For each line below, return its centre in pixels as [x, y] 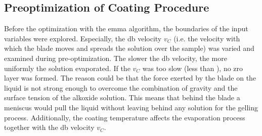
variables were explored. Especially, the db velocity [83, 38]
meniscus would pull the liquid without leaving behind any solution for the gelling [131, 107]
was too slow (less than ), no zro [193, 68]
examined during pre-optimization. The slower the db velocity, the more [116, 58]
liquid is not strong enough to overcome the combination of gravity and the [121, 87]
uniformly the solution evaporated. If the [67, 68]
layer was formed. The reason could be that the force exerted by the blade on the [130, 78]
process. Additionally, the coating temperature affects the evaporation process [125, 117]
